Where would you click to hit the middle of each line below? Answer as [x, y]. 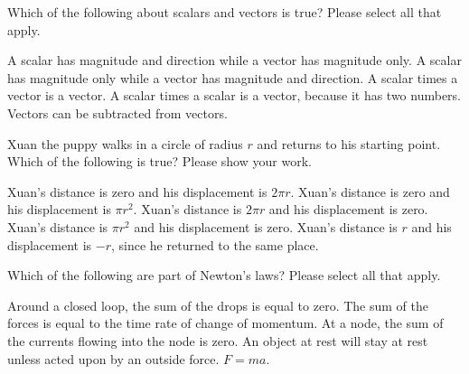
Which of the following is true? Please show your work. [159, 161]
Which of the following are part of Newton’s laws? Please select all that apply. [224, 275]
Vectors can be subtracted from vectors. [117, 112]
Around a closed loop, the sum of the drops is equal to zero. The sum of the [218, 305]
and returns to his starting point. [349, 143]
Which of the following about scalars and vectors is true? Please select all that [225, 12]
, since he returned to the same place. [215, 244]
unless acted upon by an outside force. [113, 358]
